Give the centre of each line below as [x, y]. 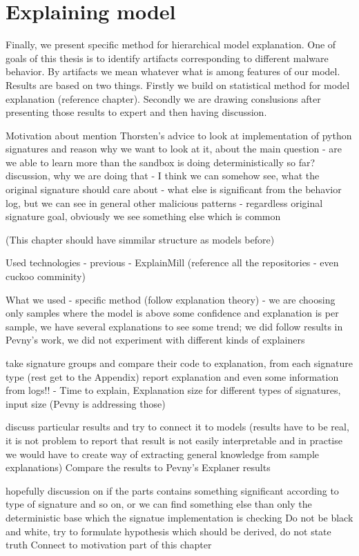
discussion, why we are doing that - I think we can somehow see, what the [163, 176]
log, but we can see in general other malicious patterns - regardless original [164, 202]
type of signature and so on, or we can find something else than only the [159, 504]
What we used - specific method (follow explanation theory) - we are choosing [171, 299]
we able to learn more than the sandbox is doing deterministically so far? [161, 162]
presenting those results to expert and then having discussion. [136, 112]
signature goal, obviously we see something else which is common [143, 216]
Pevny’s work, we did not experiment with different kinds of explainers [155, 340]
